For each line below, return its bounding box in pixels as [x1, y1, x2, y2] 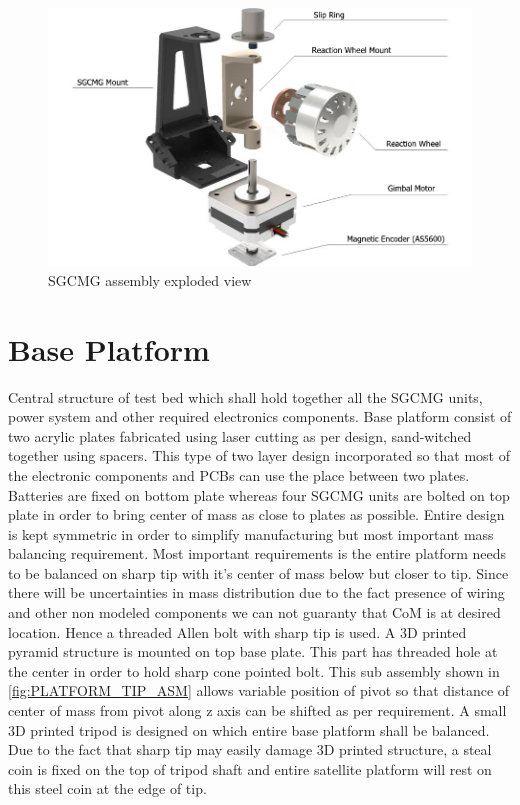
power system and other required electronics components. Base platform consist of [8, 406, 512, 427]
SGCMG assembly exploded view [48, 269, 252, 290]
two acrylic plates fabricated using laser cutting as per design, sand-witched [8, 425, 472, 446]
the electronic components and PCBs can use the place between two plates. [8, 464, 470, 485]
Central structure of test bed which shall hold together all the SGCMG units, [8, 386, 483, 407]
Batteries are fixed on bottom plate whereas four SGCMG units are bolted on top [8, 484, 510, 505]
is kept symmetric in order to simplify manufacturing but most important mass [8, 523, 494, 544]
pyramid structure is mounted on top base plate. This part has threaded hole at [8, 641, 498, 662]
